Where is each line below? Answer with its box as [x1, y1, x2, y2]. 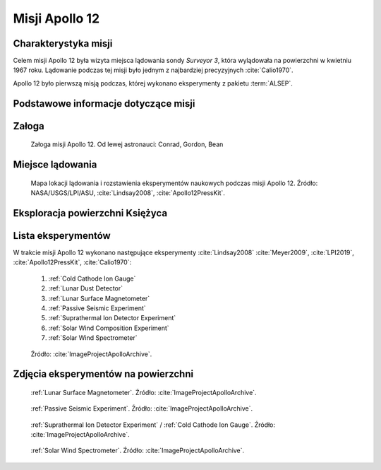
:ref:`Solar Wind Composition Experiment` [48, 324, 169, 332]
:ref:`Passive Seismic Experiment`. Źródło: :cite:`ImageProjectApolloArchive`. [30, 404, 253, 413]
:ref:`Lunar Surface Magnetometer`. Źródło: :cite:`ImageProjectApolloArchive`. [30, 388, 257, 396]
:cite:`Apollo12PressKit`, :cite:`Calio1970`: [13, 258, 132, 266]
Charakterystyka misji [13, 37, 113, 49]
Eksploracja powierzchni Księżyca [13, 207, 168, 219]
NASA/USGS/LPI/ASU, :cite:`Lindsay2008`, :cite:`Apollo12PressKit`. [30, 189, 226, 197]
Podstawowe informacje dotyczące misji [13, 98, 195, 110]
